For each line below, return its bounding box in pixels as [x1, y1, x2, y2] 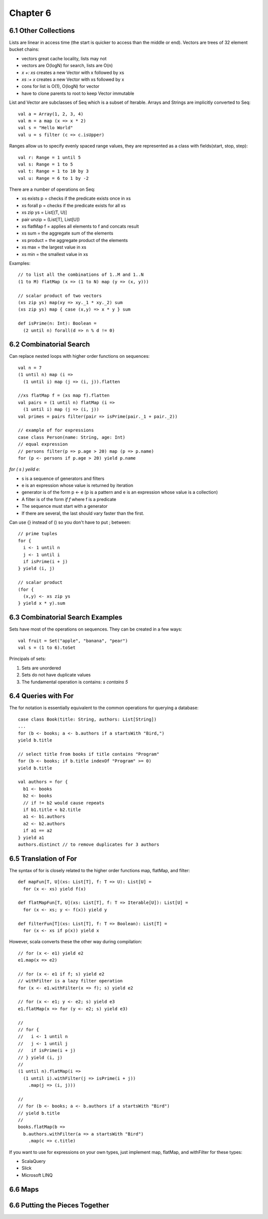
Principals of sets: [9, 656, 46, 662]
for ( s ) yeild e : [9, 466, 40, 472]
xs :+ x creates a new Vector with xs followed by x [21, 77, 124, 82]
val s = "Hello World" [18, 125, 73, 131]
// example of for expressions [18, 427, 94, 433]
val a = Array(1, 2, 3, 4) [18, 111, 84, 117]
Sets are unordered [21, 665, 62, 671]
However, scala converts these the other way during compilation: [9, 939, 142, 945]
